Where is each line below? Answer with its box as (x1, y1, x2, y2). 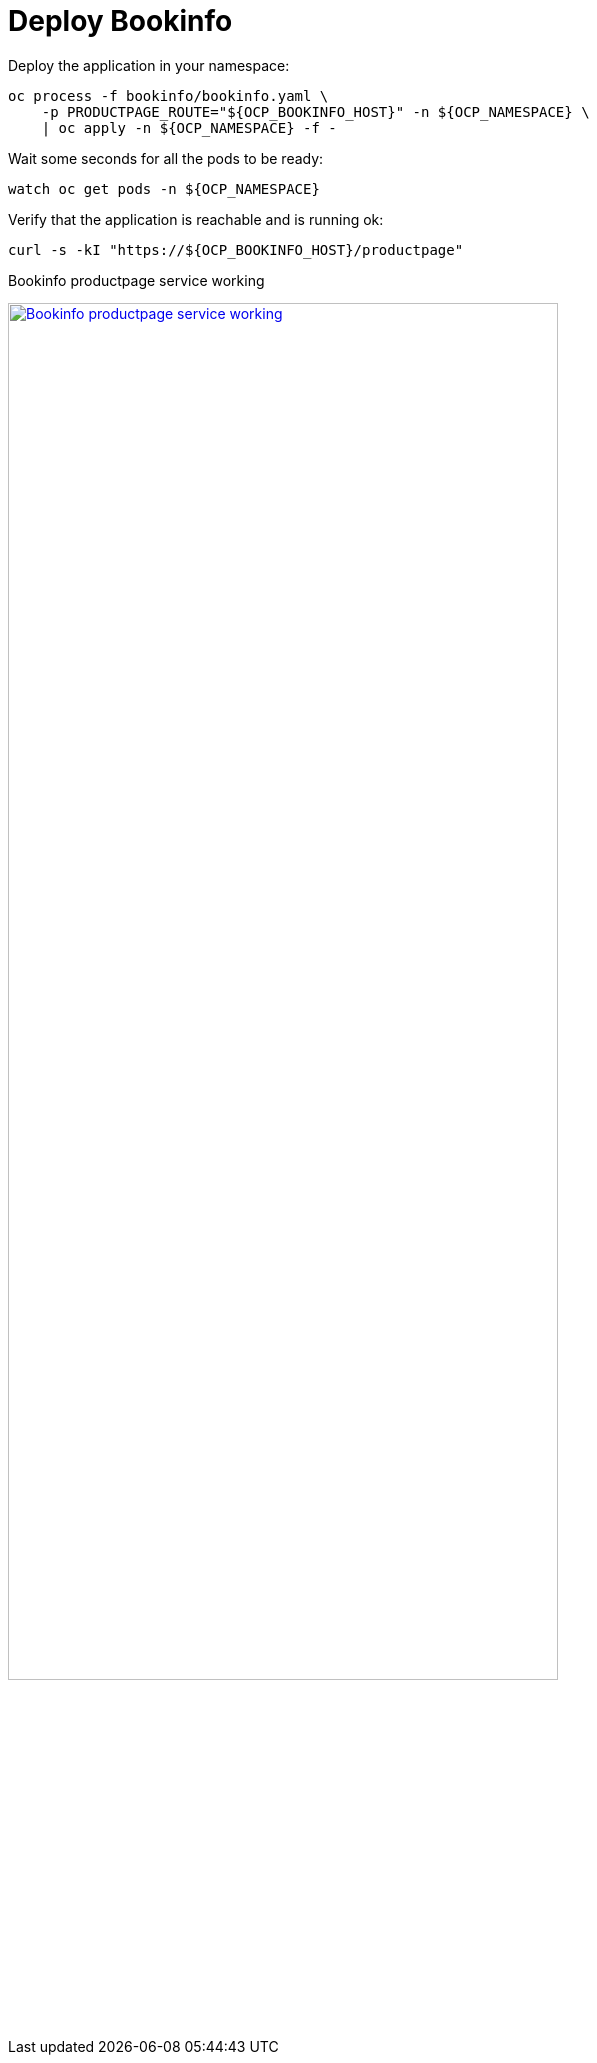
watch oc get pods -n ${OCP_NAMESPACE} (8, 180, 320, 197)
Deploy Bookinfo (8, 4, 233, 38)
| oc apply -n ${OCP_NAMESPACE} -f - (41, 119, 337, 136)
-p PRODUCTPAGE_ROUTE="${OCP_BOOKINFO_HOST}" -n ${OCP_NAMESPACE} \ (41, 103, 590, 120)
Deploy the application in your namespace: (8, 56, 290, 74)
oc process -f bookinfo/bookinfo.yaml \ (8, 87, 329, 104)
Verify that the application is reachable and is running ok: (8, 210, 384, 228)
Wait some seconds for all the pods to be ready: (8, 149, 324, 167)
